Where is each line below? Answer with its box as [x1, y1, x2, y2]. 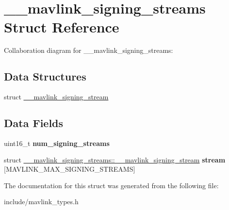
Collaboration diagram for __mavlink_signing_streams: [4, 45, 173, 55]
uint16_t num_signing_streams [4, 138, 110, 148]
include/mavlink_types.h [4, 196, 79, 207]
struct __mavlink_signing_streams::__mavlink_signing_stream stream [4, 154, 226, 164]
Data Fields [4, 115, 64, 130]
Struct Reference [4, 17, 119, 37]
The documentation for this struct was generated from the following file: [4, 180, 219, 190]
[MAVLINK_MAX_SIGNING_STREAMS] [4, 164, 135, 174]
